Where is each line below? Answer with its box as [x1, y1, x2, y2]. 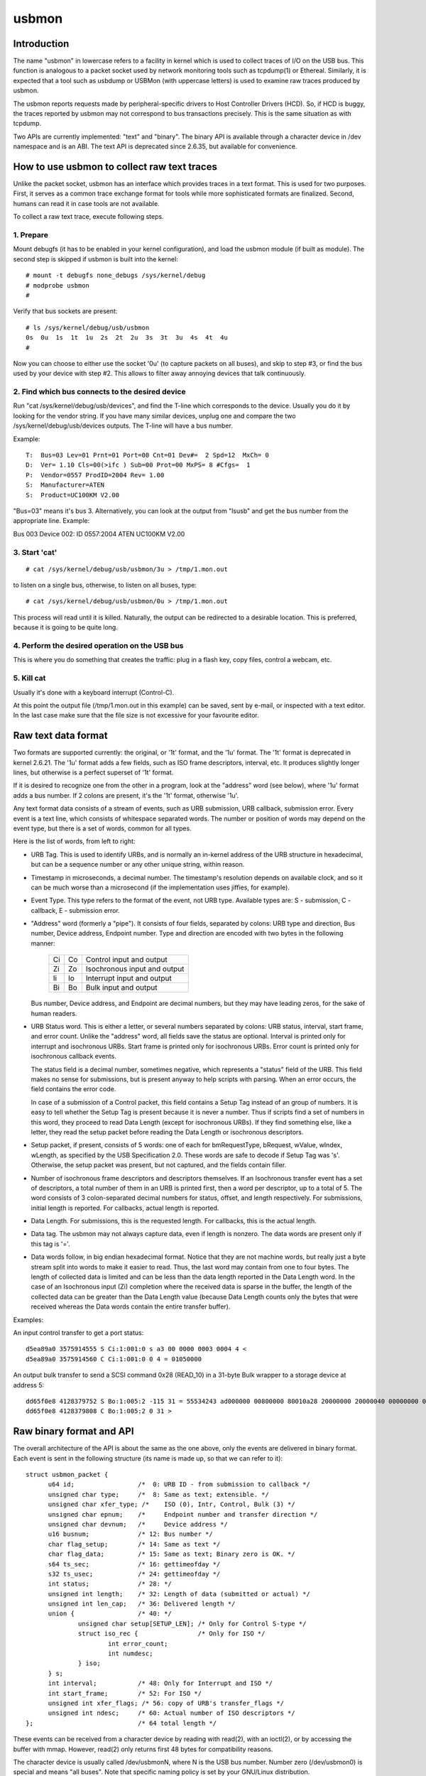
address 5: [13, 1380, 45, 1389]
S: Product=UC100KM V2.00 [26, 491, 120, 499]
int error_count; [107, 1640, 168, 1647]
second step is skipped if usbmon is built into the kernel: [13, 254, 179, 263]
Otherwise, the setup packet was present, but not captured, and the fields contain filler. [31, 1161, 287, 1169]
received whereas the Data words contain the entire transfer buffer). [31, 1302, 231, 1311]
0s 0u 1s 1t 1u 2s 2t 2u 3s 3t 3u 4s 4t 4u [26, 334, 229, 342]
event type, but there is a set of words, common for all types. [13, 824, 192, 833]
